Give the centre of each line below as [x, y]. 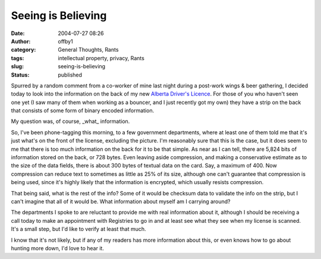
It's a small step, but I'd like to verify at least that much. [78, 229]
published [70, 75]
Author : [21, 41]
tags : [18, 58]
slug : [17, 67]
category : [23, 50]
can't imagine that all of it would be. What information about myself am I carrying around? [121, 201]
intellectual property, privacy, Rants [101, 58]
